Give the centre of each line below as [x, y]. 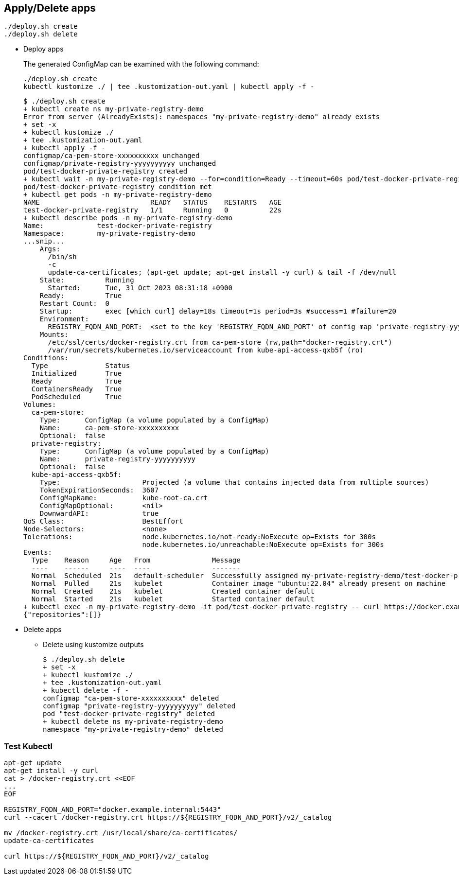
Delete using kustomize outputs [93, 645]
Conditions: [46, 358]
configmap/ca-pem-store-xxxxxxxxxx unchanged [112, 156]
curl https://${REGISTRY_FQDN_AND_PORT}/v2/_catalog [106, 856]
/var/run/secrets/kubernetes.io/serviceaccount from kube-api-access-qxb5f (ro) [206, 350]
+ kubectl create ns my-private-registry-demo [114, 109]
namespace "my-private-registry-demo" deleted [133, 730]
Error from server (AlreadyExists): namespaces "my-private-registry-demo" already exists [202, 117]
